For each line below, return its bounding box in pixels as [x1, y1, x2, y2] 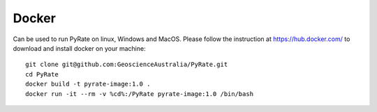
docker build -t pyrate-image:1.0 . [25, 80, 151, 88]
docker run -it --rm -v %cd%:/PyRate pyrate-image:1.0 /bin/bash [25, 90, 254, 97]
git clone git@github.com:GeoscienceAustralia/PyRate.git [25, 61, 228, 69]
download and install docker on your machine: [13, 44, 146, 52]
